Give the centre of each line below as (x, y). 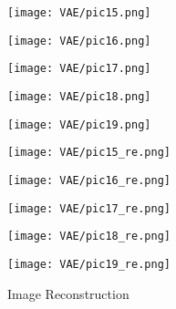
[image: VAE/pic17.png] (79, 69)
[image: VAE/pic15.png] (79, 13)
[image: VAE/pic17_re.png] (89, 208)
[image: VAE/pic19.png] (79, 124)
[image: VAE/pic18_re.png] (89, 237)
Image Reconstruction (68, 293)
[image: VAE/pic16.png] (79, 41)
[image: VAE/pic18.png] (79, 96)
